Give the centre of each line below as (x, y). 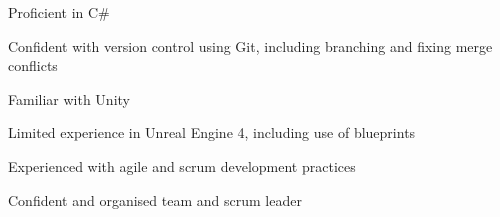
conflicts (33, 65)
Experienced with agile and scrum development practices (182, 165)
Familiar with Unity (69, 98)
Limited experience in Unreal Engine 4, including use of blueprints (212, 132)
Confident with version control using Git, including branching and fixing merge (250, 45)
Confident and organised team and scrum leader (155, 199)
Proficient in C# (59, 12)
